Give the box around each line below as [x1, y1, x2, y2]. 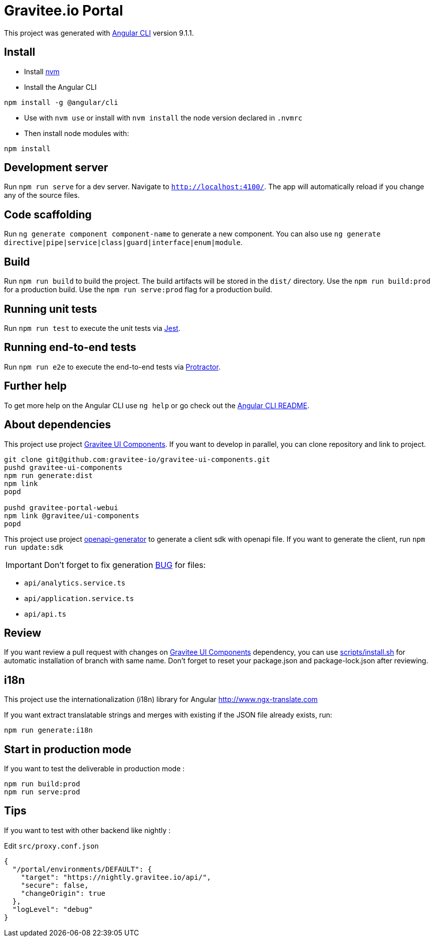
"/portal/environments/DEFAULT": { [12, 865, 152, 873]
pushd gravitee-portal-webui [4, 503, 118, 512]
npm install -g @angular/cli [4, 98, 118, 106]
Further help [4, 380, 67, 393]
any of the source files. [4, 191, 80, 200]
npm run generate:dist [4, 471, 93, 480]
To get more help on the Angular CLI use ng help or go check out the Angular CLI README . [4, 401, 310, 410]
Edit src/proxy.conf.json [4, 841, 99, 850]
